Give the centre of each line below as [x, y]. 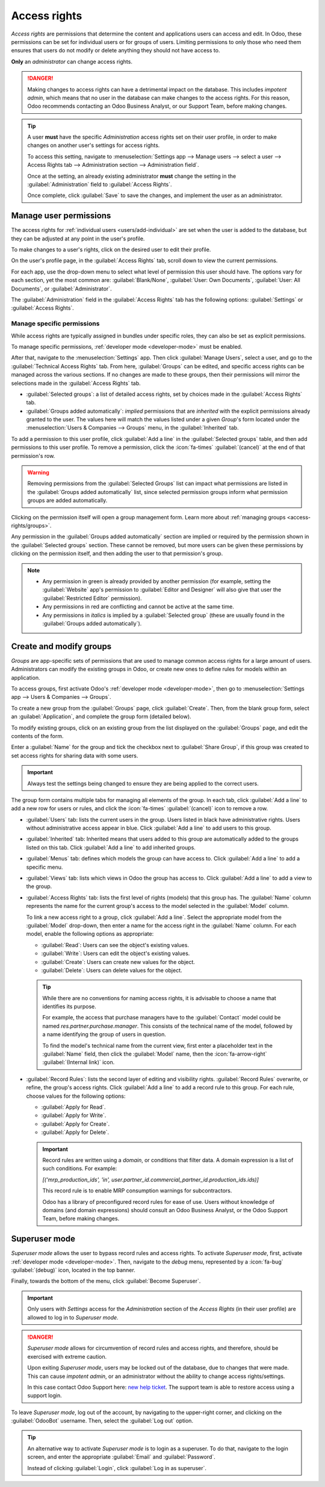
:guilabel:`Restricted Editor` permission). [92, 598]
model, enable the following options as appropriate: [90, 934]
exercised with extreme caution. [67, 1356]
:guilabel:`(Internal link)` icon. [79, 1062]
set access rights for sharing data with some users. [75, 756]
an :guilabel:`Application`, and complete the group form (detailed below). [101, 716]
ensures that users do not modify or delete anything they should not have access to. [116, 51]
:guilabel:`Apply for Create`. [76, 1124]
